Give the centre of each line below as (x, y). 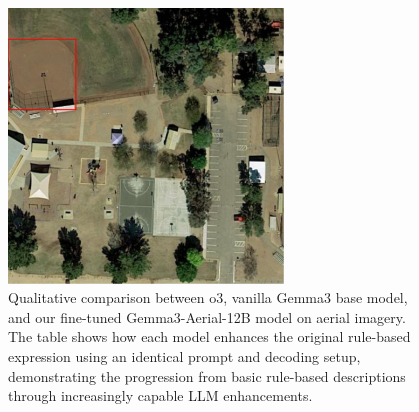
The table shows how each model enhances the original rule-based (209, 336)
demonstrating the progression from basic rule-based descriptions (207, 375)
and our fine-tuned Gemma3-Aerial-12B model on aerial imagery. (207, 316)
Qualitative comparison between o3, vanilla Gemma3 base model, (208, 297)
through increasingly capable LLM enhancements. (160, 395)
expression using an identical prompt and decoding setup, (184, 355)
